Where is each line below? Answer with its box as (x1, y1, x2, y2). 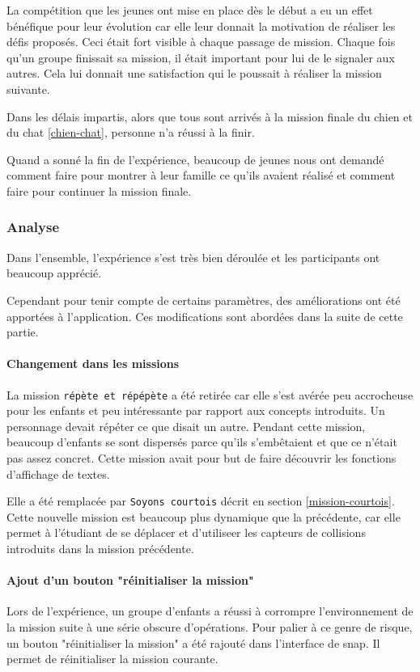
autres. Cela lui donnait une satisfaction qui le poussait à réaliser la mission (6, 65, 382, 82)
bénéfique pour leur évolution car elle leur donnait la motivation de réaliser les (6, 17, 396, 34)
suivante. (6, 80, 50, 97)
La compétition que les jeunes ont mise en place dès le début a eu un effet (6, 2, 373, 18)
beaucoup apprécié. (6, 264, 102, 281)
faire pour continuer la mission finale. (6, 182, 192, 199)
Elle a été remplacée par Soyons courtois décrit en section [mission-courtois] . (6, 492, 395, 509)
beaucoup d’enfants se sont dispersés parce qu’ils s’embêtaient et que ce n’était (6, 433, 397, 450)
